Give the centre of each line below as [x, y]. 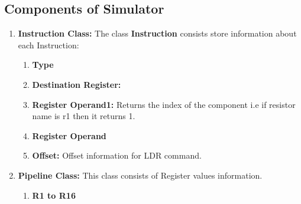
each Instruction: [48, 45]
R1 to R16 [54, 195]
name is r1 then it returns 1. [84, 116]
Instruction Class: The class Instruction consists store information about [157, 33]
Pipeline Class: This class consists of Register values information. [140, 175]
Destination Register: [77, 84]
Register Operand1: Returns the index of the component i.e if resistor [164, 104]
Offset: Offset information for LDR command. [117, 155]
